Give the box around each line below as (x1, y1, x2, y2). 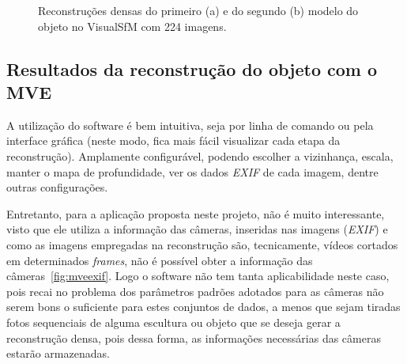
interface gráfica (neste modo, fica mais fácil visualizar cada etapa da (6, 132, 341, 149)
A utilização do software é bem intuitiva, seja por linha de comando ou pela (6, 116, 374, 133)
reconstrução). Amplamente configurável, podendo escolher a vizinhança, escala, (6, 147, 394, 164)
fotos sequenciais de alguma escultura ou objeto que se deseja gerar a (6, 313, 341, 330)
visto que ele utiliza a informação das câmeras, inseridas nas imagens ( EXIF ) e (6, 221, 388, 237)
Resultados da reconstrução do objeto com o (6, 56, 378, 81)
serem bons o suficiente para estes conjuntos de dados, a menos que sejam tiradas (6, 298, 401, 315)
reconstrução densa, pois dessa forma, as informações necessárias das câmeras (6, 329, 381, 346)
